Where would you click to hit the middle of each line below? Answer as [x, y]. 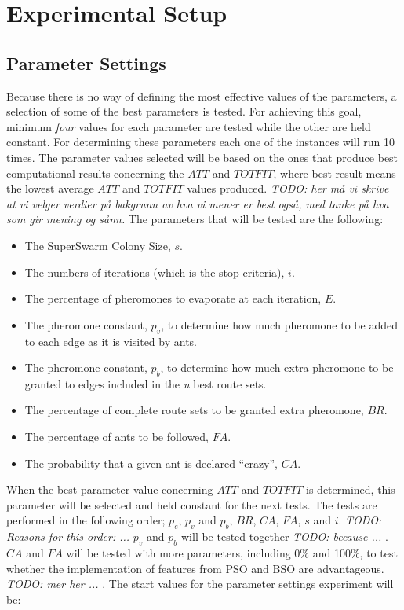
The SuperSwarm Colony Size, [98, 245]
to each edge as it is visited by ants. [111, 341]
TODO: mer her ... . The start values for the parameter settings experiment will [200, 584]
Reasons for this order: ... [68, 537]
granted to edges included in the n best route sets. [146, 383]
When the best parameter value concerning [110, 489]
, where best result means [335, 173]
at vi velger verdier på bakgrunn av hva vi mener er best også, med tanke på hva [198, 203]
